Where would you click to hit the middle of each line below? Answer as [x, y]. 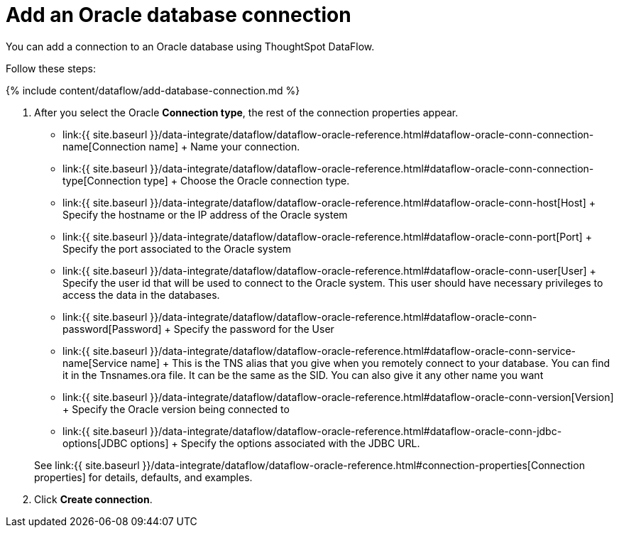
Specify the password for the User [254, 329]
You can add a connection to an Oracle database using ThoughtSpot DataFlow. [190, 46]
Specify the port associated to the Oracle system [177, 248]
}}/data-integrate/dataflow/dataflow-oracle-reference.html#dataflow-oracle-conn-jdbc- [356, 431]
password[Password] [112, 329]
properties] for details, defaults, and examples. [143, 477]
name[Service [95, 363]
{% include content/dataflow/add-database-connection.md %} [153, 90]
